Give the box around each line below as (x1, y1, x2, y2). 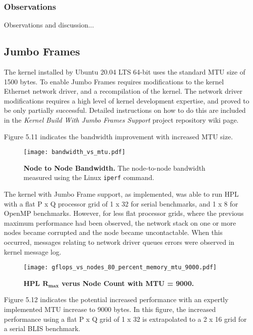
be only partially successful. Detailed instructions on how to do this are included (4, 105, 246, 115)
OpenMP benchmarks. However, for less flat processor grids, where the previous (4, 208, 244, 218)
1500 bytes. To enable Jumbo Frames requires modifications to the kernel (4, 76, 224, 86)
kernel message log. (4, 246, 61, 257)
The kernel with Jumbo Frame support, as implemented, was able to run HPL (4, 189, 239, 199)
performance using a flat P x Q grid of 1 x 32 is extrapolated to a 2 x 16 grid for (4, 313, 247, 324)
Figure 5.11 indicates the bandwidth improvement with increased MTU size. (4, 131, 233, 141)
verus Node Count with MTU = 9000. (61, 278, 194, 288)
